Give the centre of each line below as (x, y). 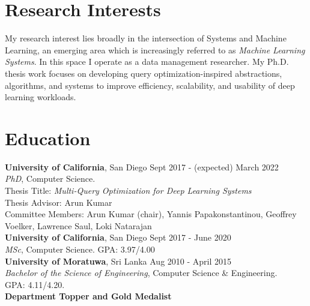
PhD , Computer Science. (50, 178)
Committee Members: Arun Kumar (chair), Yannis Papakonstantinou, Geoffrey (151, 214)
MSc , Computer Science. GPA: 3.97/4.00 (80, 249)
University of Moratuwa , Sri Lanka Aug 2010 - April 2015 (118, 261)
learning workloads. (41, 97)
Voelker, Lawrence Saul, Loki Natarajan (78, 225)
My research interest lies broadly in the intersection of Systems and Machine (146, 38)
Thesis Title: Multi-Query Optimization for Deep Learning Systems (128, 190)
